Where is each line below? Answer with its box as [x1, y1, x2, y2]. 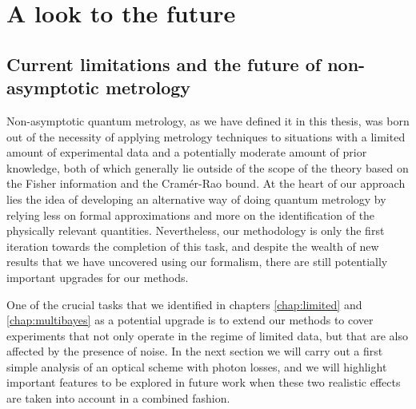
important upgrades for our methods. [6, 268, 189, 285]
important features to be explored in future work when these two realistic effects [6, 374, 401, 391]
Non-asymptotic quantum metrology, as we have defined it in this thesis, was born [6, 112, 410, 129]
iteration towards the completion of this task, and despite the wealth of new [6, 237, 379, 254]
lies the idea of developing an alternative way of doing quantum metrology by [6, 190, 386, 207]
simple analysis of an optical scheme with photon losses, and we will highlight [6, 358, 387, 375]
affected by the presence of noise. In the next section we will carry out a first [6, 343, 383, 359]
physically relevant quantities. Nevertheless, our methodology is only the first [6, 222, 385, 239]
